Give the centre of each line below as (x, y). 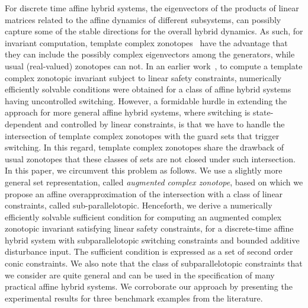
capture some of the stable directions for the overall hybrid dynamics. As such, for (154, 31)
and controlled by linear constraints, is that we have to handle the (165, 123)
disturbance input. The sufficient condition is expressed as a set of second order (149, 251)
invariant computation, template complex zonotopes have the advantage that (146, 42)
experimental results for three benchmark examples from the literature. (134, 298)
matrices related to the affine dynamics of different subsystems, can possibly (143, 19)
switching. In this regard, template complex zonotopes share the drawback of (145, 147)
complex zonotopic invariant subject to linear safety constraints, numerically (143, 77)
